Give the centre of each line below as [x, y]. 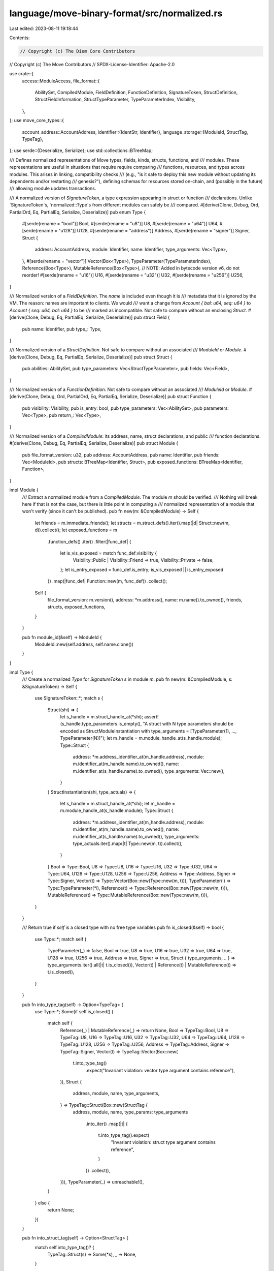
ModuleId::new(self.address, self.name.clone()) [84, 644]
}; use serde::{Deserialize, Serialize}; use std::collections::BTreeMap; [81, 150]
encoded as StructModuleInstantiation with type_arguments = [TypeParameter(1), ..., [148, 731]
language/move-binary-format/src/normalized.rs [116, 13]
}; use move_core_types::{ [37, 120]
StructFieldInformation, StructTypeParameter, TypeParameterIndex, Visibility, [115, 100]
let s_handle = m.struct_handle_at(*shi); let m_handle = [117, 803]
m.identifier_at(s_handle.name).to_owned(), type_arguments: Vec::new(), [149, 771]
